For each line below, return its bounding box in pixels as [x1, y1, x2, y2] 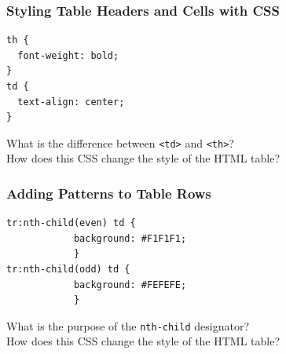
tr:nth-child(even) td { [6, 217, 136, 229]
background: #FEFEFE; [73, 279, 187, 290]
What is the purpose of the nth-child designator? [6, 317, 249, 334]
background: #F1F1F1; [73, 232, 187, 244]
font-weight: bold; [17, 49, 119, 61]
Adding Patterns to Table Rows [6, 183, 211, 203]
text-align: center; [17, 96, 125, 108]
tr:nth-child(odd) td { [6, 264, 130, 276]
